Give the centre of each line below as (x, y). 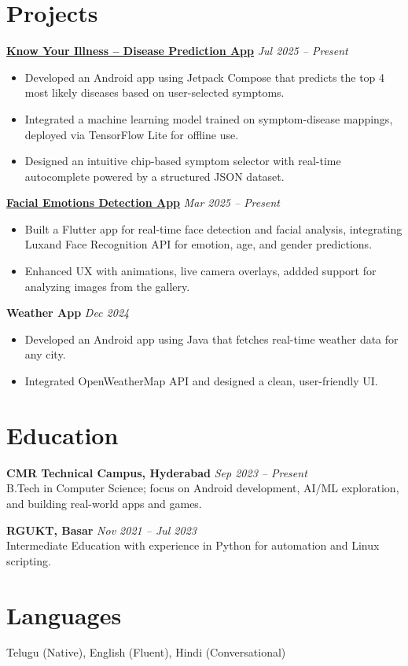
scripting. (29, 560)
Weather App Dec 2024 (68, 313)
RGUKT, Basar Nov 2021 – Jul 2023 (101, 530)
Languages (64, 614)
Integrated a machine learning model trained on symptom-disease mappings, (209, 118)
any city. (45, 354)
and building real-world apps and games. (104, 503)
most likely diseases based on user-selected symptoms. (154, 92)
